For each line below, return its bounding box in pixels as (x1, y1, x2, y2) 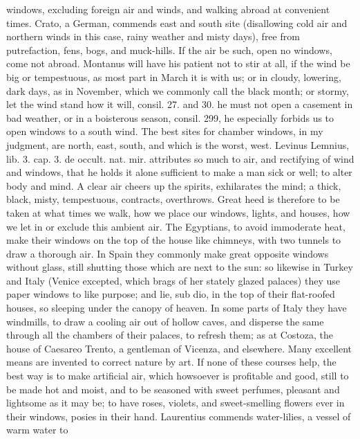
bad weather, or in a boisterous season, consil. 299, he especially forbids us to (6, 110, 334, 125)
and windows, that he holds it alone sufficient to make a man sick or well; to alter (6, 165, 352, 179)
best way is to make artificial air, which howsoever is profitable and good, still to (6, 368, 349, 383)
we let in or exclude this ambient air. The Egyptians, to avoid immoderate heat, (6, 219, 345, 233)
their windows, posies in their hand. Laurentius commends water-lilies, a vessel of (6, 409, 351, 423)
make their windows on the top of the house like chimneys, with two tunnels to (6, 233, 341, 247)
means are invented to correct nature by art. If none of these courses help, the (6, 355, 337, 369)
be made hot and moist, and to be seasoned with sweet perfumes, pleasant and (6, 382, 340, 396)
